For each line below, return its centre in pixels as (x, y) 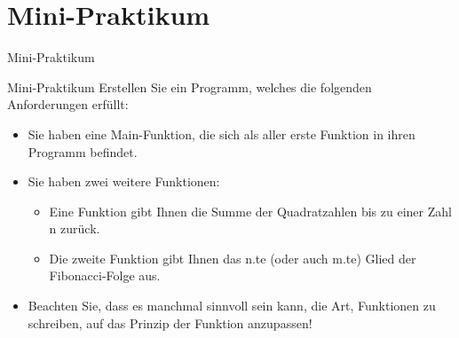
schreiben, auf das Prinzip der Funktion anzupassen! (170, 322)
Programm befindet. (83, 151)
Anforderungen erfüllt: (68, 104)
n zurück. (75, 228)
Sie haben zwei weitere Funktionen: (124, 181)
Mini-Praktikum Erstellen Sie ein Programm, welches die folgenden (190, 86)
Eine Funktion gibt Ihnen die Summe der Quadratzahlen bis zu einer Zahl (250, 211)
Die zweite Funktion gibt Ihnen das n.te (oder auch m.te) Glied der (233, 258)
